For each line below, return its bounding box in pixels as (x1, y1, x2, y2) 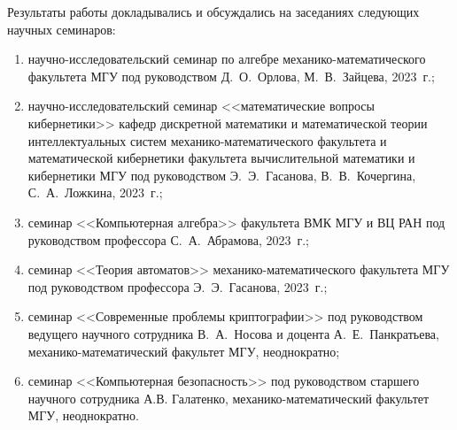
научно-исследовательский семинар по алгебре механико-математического (27, 50, 426, 68)
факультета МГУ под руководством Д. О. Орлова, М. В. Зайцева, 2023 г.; (27, 66, 435, 85)
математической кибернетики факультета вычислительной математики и (27, 149, 415, 167)
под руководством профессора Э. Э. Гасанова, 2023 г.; (27, 277, 328, 296)
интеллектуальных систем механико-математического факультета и (27, 131, 387, 150)
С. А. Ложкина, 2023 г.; (27, 183, 163, 202)
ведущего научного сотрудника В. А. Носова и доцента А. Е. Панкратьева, (27, 324, 439, 342)
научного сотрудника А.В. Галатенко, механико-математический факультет (27, 388, 430, 407)
